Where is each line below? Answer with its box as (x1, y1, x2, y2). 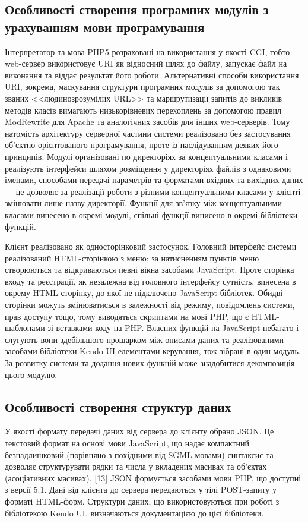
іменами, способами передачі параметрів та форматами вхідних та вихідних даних (5, 174, 303, 186)
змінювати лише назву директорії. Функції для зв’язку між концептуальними (5, 197, 282, 209)
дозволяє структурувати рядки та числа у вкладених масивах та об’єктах (5, 460, 267, 472)
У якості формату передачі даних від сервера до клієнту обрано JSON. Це (5, 425, 274, 437)
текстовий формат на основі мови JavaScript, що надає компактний (5, 437, 249, 449)
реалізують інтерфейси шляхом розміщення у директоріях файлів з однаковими (5, 162, 291, 174)
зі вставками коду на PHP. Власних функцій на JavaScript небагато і (47, 322, 299, 334)
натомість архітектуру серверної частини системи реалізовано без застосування (5, 127, 291, 139)
